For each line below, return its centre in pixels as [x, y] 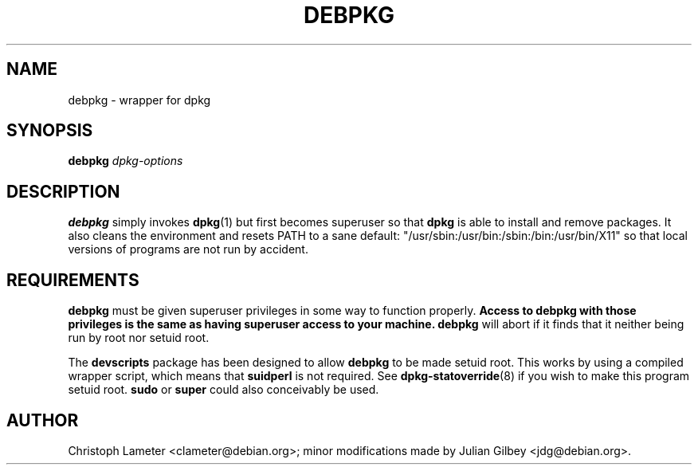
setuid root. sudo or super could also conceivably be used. [224, 390]
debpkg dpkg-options [125, 161]
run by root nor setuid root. [139, 338]
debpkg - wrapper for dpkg [139, 100]
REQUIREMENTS [73, 280]
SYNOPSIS [50, 131]
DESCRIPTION [63, 191]
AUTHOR [43, 420]
